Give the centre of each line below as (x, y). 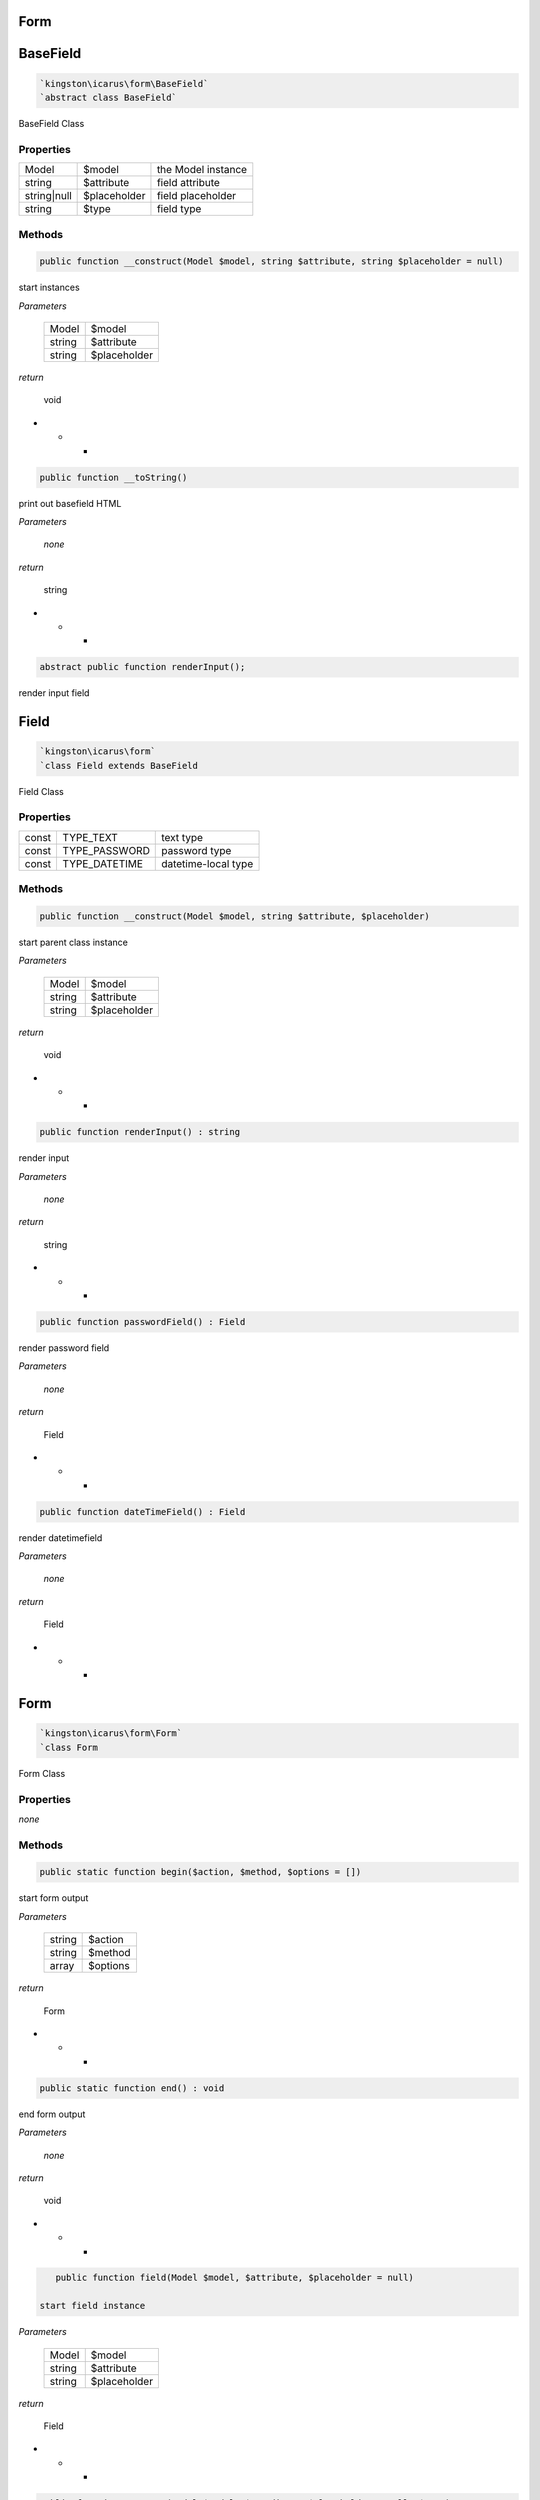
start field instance (92, 2306)
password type (196, 850)
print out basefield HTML (70, 503)
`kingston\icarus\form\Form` (111, 1733)
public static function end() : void (132, 2088)
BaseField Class (51, 123)
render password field (64, 1347)
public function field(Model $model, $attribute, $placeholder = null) (235, 2278)
